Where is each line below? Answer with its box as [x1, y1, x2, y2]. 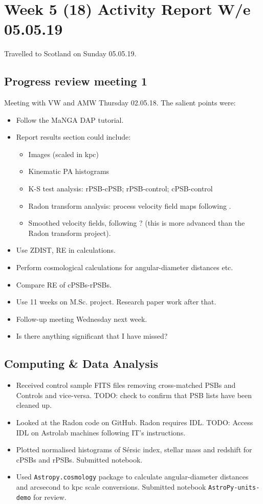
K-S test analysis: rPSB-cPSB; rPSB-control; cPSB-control [28, 183, 213, 194]
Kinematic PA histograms [28, 166, 109, 177]
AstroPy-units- [208, 484, 260, 492]
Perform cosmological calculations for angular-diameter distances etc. [16, 262, 233, 273]
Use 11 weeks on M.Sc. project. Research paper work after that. [16, 296, 216, 307]
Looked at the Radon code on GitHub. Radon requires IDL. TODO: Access [16, 417, 253, 427]
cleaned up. [16, 400, 52, 410]
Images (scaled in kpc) [28, 148, 99, 159]
